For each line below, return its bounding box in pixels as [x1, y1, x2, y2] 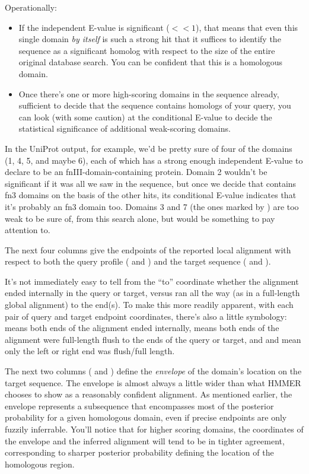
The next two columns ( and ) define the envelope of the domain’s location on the [5, 365, 302, 377]
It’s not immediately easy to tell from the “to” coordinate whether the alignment [5, 275, 299, 287]
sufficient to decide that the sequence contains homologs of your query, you [18, 99, 291, 112]
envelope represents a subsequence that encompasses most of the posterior [5, 399, 274, 412]
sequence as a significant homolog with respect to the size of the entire [18, 44, 275, 56]
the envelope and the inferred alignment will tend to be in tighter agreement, [5, 434, 285, 447]
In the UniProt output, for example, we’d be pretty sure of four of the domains [5, 142, 292, 154]
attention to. [5, 224, 50, 236]
